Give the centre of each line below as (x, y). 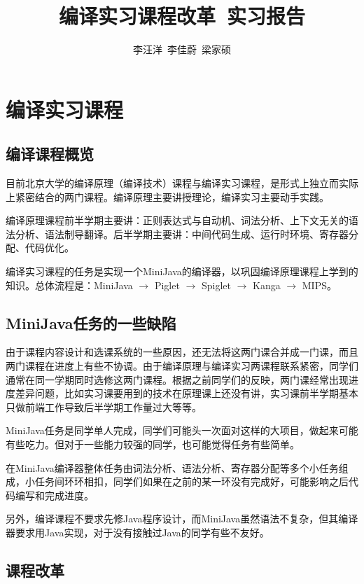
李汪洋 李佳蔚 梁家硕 (182, 49)
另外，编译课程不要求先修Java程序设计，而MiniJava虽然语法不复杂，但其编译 (182, 519)
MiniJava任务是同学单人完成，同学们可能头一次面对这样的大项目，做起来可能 (182, 430)
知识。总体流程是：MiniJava (69, 285)
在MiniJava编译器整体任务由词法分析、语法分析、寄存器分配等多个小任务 (172, 467)
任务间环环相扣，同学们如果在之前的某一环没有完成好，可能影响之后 (191, 481)
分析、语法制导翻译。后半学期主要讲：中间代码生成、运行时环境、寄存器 (182, 234)
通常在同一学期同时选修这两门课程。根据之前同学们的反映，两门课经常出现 (177, 379)
